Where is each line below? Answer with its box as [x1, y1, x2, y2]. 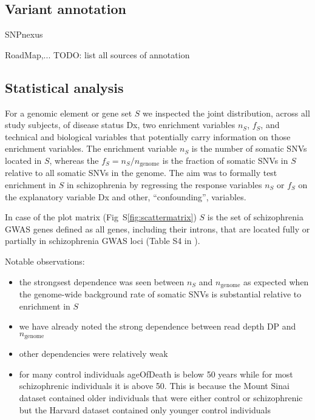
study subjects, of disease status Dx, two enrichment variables [5, 118, 235, 131]
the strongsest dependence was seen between [19, 275, 185, 288]
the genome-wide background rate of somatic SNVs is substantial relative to [19, 288, 302, 300]
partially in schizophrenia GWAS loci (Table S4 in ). [5, 234, 200, 247]
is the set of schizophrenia [207, 211, 303, 223]
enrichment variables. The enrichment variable [5, 142, 177, 155]
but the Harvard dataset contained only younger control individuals [19, 403, 271, 416]
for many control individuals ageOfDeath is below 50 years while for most [19, 367, 293, 380]
